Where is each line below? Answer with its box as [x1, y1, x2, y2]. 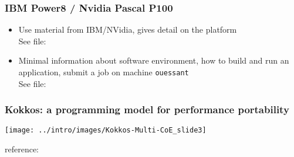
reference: [5, 143, 39, 155]
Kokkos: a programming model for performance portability [5, 102, 289, 117]
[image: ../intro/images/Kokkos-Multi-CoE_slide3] [5, 126, 207, 135]
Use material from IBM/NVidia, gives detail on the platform [18, 23, 237, 36]
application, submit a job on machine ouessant [18, 66, 189, 78]
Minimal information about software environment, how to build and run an [18, 54, 289, 67]
